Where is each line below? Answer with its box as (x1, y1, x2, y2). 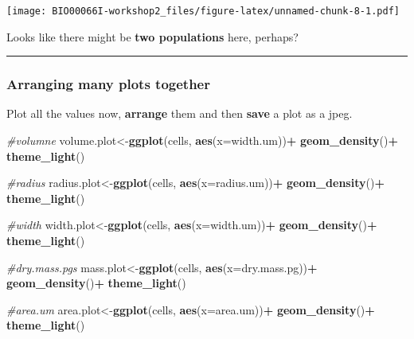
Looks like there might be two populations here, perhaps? (6, 28, 299, 45)
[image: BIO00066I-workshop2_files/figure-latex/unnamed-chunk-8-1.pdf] (6, 6, 400, 17)
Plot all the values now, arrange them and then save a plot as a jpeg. (6, 105, 353, 122)
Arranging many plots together (6, 74, 210, 94)
